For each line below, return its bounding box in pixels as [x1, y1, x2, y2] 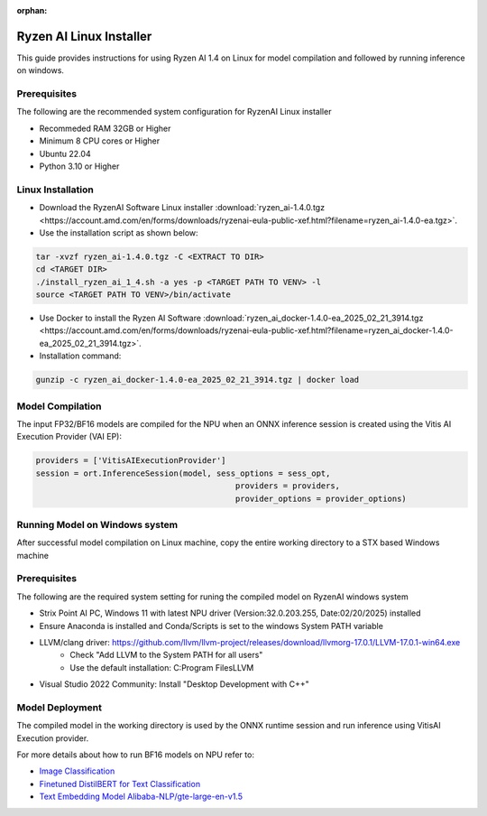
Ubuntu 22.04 [39, 148, 91, 159]
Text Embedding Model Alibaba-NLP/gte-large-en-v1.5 [39, 791, 243, 802]
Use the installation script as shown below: [39, 227, 198, 238]
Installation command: [39, 350, 122, 361]
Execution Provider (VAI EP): [16, 431, 122, 442]
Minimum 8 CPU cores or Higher [39, 135, 161, 146]
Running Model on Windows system [16, 518, 179, 531]
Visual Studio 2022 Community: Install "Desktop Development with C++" [39, 679, 310, 690]
